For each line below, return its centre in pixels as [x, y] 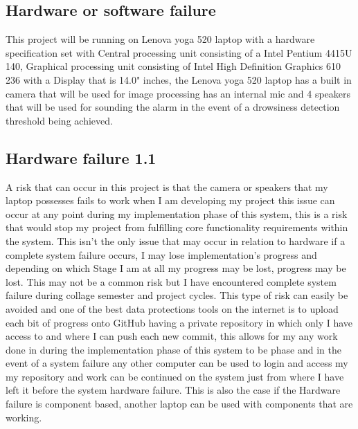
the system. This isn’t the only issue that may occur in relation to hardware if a [176, 240]
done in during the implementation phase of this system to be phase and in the [173, 349]
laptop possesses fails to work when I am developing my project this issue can [170, 200]
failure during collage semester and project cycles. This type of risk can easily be [177, 295]
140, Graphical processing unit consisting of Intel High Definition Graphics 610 [173, 66]
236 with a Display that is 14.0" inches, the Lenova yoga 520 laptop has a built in [179, 79]
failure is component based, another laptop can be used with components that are [179, 404]
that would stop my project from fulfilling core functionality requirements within [177, 227]
